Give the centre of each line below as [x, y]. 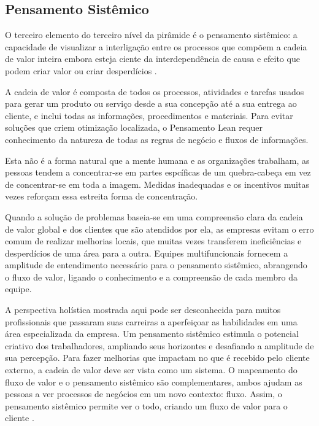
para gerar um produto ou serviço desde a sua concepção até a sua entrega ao [151, 103]
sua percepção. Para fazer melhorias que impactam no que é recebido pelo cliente [157, 358]
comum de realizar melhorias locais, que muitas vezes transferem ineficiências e [153, 241]
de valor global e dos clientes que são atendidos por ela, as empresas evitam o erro [159, 229]
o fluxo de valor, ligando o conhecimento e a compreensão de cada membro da [151, 277]
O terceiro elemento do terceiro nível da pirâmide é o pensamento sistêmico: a [151, 35]
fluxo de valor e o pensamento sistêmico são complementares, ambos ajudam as [154, 381]
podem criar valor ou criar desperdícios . [81, 70]
